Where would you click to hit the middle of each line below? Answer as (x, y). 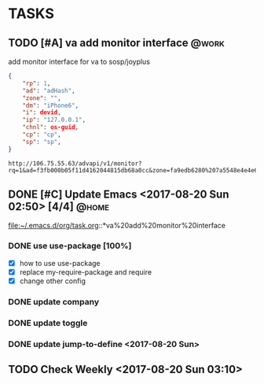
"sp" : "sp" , (42, 142)
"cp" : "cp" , (42, 135)
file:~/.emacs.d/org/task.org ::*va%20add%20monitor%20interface (117, 226)
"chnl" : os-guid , (51, 127)
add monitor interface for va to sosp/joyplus (79, 61)
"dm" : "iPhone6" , (51, 105)
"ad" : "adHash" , (49, 90)
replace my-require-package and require (85, 271)
